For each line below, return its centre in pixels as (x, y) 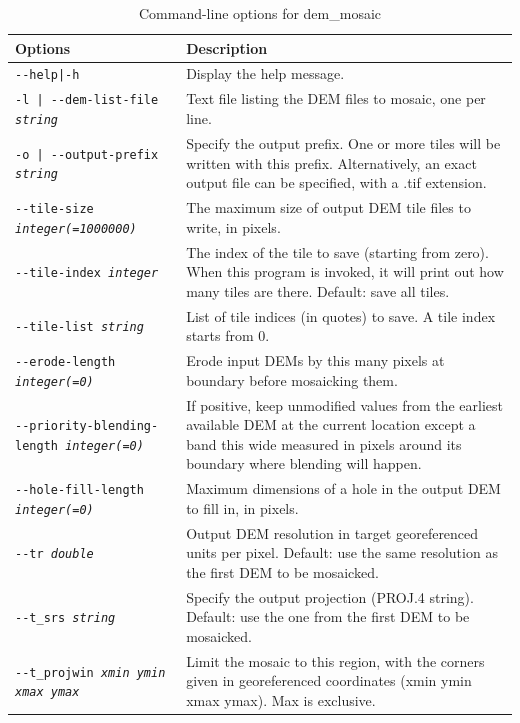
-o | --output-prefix (87, 154)
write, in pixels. (233, 226)
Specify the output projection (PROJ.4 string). (330, 596)
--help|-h (47, 75)
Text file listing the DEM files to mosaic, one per (336, 98)
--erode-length (65, 361)
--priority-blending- (87, 426)
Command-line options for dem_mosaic (260, 13)
